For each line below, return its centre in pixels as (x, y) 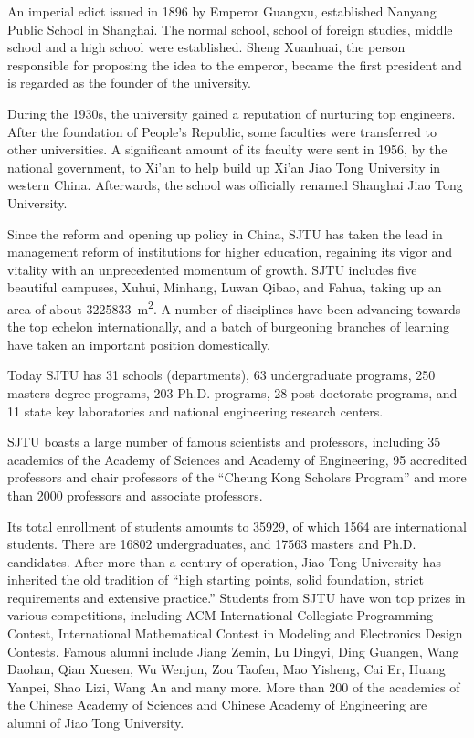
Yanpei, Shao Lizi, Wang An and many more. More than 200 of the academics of (234, 686)
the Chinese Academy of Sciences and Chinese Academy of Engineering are (217, 705)
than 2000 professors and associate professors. (135, 495)
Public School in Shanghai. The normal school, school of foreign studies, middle (230, 29)
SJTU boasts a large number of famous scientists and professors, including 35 (224, 442)
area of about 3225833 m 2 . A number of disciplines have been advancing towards (234, 307)
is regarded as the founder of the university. (129, 83)
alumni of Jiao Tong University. (96, 723)
